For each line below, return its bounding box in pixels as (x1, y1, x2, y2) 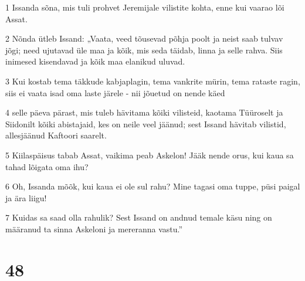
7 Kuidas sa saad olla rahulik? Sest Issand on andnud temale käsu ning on (5, 211, 272, 224)
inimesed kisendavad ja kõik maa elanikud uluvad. (5, 55, 185, 67)
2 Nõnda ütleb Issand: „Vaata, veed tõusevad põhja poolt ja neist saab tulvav (5, 32, 283, 45)
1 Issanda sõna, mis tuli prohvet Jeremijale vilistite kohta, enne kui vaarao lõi (5, 1, 284, 13)
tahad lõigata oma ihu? (5, 160, 89, 172)
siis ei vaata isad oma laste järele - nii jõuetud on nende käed (5, 86, 225, 99)
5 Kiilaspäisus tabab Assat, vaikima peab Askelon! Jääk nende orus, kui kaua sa (5, 148, 294, 161)
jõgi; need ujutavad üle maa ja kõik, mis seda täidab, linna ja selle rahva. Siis (5, 43, 283, 56)
